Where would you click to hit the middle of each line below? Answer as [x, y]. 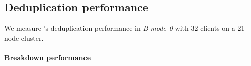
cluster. [32, 38]
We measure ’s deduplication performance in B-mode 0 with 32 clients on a [120, 28]
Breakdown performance [48, 57]
